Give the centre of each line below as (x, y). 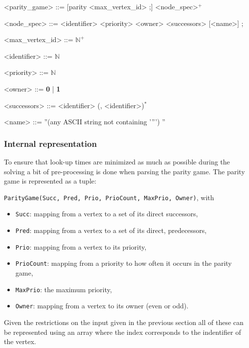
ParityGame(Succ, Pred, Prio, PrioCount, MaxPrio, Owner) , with (109, 197)
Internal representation (50, 143)
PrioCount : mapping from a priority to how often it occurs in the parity (124, 263)
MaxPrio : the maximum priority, (64, 289)
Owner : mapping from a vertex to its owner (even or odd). (102, 306)
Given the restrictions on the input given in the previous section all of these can (124, 322)
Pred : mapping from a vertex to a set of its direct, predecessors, (111, 230)
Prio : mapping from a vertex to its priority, (81, 246)
